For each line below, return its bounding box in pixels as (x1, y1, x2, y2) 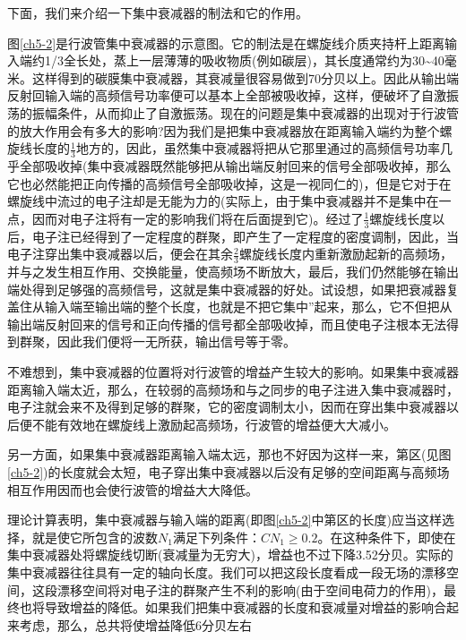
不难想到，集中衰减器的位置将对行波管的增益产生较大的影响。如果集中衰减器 (7, 362, 459, 380)
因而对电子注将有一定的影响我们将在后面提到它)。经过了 (31, 209, 364, 227)
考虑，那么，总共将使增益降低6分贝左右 (19, 615, 252, 634)
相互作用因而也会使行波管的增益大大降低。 (7, 480, 258, 499)
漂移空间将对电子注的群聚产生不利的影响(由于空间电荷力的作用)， (56, 580, 444, 599)
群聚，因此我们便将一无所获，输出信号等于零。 (19, 332, 296, 351)
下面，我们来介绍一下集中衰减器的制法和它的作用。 (7, 4, 308, 21)
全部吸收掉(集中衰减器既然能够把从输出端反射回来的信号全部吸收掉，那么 (19, 156, 452, 175)
